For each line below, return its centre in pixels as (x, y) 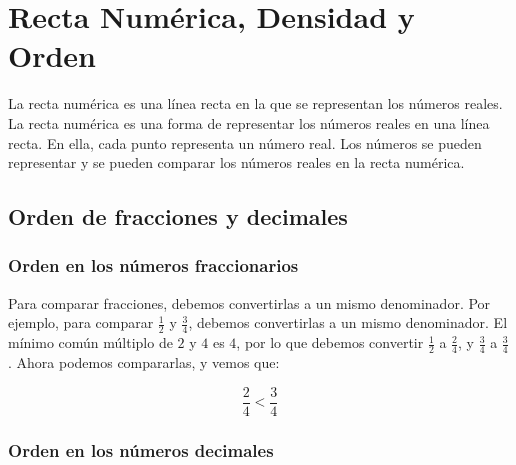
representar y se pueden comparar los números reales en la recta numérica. (236, 162)
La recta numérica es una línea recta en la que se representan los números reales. (255, 103)
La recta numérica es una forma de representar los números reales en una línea (249, 122)
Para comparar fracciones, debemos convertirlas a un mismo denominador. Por (249, 302)
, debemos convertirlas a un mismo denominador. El (348, 322)
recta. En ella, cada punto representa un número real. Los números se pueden (245, 142)
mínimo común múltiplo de (90, 342)
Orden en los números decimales (141, 449)
